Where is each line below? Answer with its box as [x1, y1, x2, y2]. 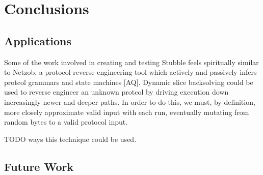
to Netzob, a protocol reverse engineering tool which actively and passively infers [4, 67, 257, 77]
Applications [4, 33, 72, 48]
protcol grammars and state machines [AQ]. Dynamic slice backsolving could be [4, 76, 253, 87]
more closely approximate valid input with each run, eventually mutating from [4, 106, 249, 117]
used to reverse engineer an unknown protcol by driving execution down [4, 86, 229, 97]
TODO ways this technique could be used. [4, 133, 137, 144]
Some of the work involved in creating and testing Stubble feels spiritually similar [4, 56, 259, 67]
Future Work [4, 158, 74, 174]
